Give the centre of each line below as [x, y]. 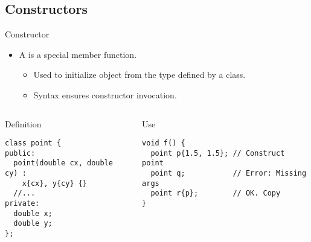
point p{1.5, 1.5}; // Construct [218, 153]
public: [20, 153]
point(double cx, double [63, 163]
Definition [23, 123]
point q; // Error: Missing [229, 174]
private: [22, 204]
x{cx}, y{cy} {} [55, 183]
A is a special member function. [78, 54]
